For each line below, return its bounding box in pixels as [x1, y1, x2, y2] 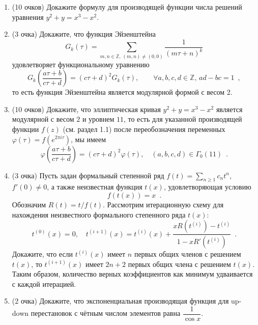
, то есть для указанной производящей [123, 114, 242, 124]
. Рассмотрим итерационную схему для [103, 199, 224, 209]
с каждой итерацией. [12, 278, 76, 289]
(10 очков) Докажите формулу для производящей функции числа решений [12, 2, 242, 12]
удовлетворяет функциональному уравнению [12, 59, 150, 69]
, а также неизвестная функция [47, 181, 142, 192]
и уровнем [82, 114, 114, 124]
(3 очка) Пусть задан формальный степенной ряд [12, 170, 164, 180]
